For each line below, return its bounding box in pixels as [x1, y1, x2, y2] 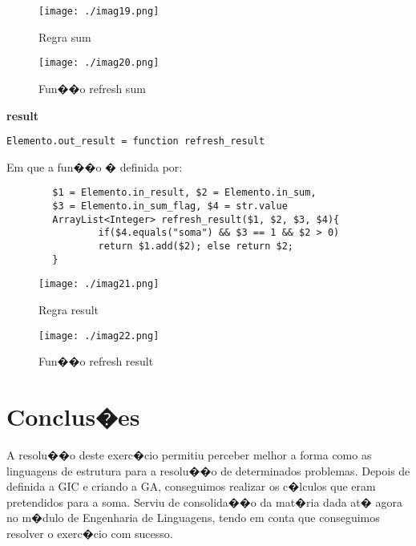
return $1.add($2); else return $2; [98, 240, 293, 252]
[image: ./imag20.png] [38, 57, 160, 69]
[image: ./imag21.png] [38, 278, 160, 290]
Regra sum [38, 28, 91, 45]
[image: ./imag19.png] [38, 6, 160, 17]
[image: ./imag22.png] [38, 330, 160, 342]
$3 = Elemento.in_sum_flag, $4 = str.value [52, 200, 288, 212]
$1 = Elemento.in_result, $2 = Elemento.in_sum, [52, 187, 317, 199]
